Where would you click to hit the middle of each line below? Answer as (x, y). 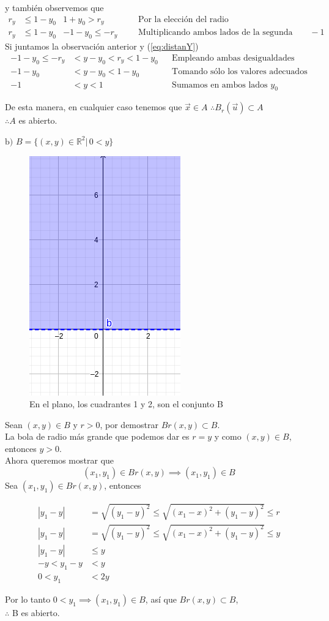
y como (228, 436)
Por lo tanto (28, 599)
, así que (161, 599)
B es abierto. (36, 612)
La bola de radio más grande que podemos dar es (97, 436)
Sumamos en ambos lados (220, 85)
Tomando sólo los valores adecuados (240, 71)
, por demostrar (129, 424)
